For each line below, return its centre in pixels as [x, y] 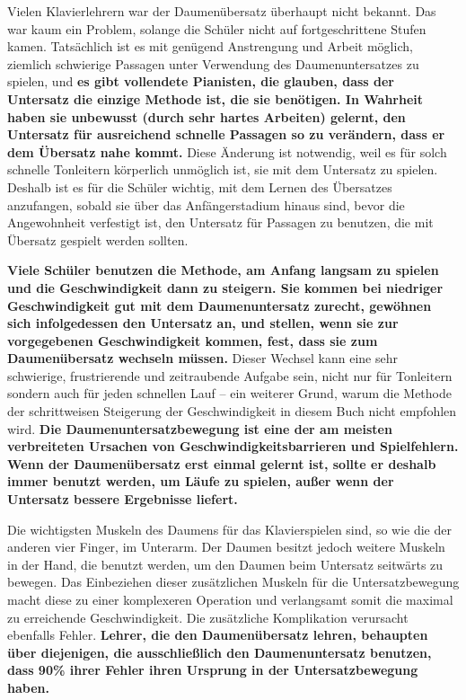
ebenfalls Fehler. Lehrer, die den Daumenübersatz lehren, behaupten [218, 635]
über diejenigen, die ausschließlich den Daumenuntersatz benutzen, [220, 652]
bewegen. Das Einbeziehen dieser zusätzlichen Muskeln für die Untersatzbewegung [233, 582]
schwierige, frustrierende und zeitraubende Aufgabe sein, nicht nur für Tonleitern [230, 375]
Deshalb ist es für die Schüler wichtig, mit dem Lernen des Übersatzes [200, 186]
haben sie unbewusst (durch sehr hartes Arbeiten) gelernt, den [207, 116]
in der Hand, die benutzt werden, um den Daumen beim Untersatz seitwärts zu [225, 564]
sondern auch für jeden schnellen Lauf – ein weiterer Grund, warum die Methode [229, 393]
